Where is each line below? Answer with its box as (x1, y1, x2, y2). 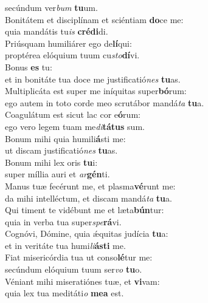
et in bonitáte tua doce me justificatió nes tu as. (5, 72, 181, 85)
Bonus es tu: (5, 60, 52, 73)
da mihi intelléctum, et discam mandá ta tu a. (5, 191, 172, 204)
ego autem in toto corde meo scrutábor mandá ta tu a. (5, 96, 204, 109)
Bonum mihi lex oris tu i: (5, 155, 98, 168)
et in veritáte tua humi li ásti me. (5, 239, 126, 251)
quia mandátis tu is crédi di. (5, 25, 108, 38)
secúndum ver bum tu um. (5, 1, 98, 13)
